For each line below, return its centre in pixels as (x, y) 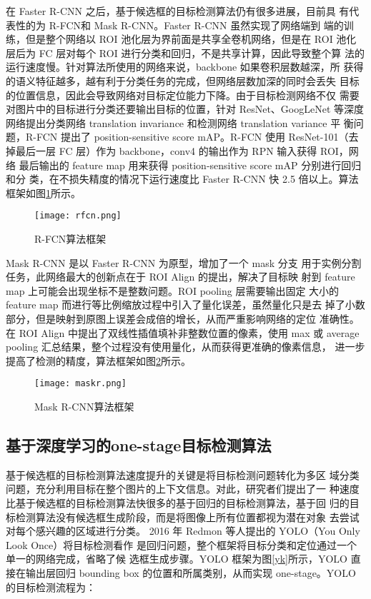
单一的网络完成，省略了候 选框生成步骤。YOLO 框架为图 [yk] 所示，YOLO (177, 559)
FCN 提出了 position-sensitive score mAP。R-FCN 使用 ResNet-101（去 (197, 137)
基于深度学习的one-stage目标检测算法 (139, 444)
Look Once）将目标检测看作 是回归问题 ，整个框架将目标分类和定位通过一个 (181, 544)
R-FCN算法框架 (70, 238)
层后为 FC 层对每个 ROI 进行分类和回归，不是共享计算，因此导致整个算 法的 (185, 52)
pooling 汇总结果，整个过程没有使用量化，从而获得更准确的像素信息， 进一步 (185, 347)
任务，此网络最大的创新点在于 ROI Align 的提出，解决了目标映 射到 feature (180, 277)
